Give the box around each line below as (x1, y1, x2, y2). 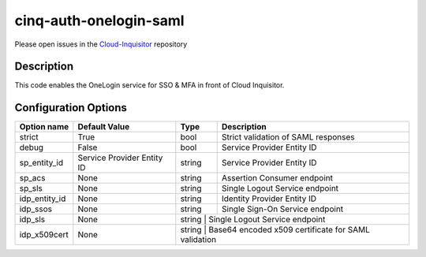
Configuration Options (14, 101, 128, 114)
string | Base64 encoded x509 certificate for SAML (180, 225, 371, 236)
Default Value (77, 121, 130, 132)
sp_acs (19, 173, 46, 184)
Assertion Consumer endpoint (221, 173, 333, 184)
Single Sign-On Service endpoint (221, 203, 344, 214)
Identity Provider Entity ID (221, 193, 317, 204)
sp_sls (19, 183, 43, 194)
